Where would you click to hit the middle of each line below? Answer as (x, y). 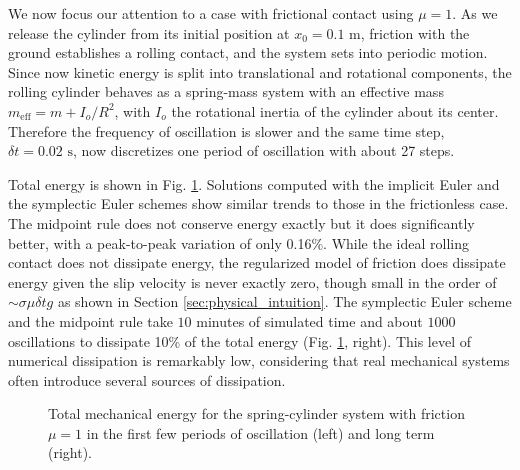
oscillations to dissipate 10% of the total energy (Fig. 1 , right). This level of (240, 340)
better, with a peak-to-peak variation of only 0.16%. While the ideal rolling (238, 242)
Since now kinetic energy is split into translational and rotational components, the (260, 71)
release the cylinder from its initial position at (149, 32)
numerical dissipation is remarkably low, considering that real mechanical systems (259, 360)
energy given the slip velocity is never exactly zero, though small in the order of (252, 281)
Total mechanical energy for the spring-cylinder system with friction (256, 413)
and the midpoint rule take (90, 320)
